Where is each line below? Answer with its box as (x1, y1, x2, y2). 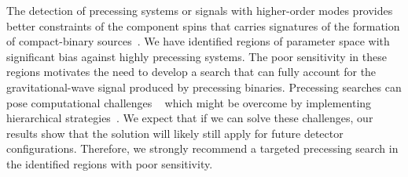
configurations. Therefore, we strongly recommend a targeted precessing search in (6, 140, 399, 157)
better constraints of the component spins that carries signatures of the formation (6, 17, 400, 34)
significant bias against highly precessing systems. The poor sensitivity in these (6, 48, 387, 64)
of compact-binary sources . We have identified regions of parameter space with (6, 33, 390, 49)
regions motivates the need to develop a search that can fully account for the (6, 63, 377, 80)
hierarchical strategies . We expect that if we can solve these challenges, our (6, 110, 373, 126)
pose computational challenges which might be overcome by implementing (6, 94, 372, 110)
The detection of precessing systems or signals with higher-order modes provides (6, 2, 393, 18)
